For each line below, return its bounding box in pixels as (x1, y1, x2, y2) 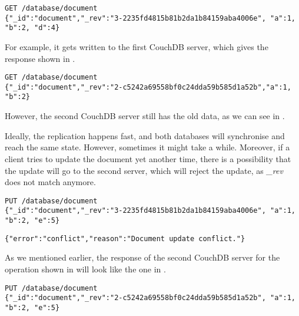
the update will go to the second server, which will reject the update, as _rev (5, 164, 283, 176)
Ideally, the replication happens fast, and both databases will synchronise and (5, 129, 285, 141)
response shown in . (5, 52, 75, 64)
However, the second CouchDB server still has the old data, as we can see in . (5, 110, 285, 122)
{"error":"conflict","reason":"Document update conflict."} (5, 234, 245, 243)
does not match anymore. (5, 176, 96, 188)
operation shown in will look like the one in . (5, 262, 166, 275)
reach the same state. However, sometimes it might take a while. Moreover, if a (5, 141, 290, 153)
